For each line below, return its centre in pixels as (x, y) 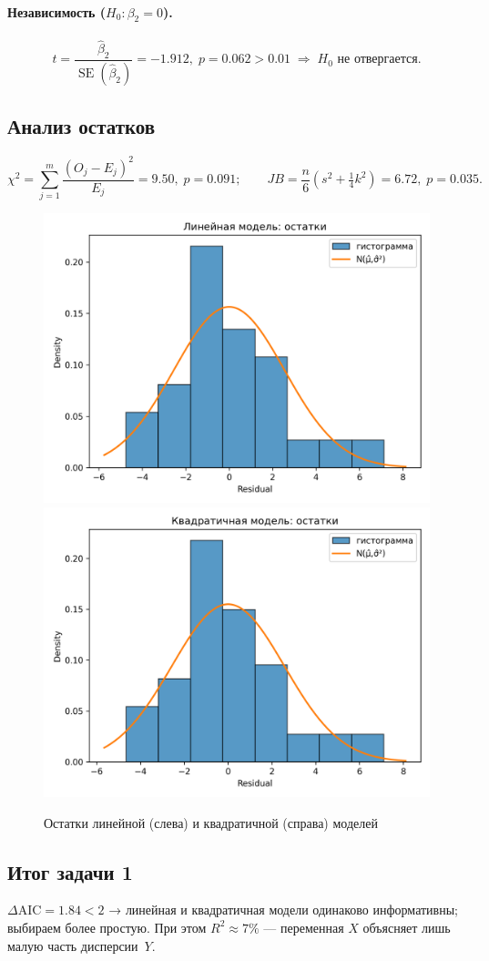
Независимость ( (57, 11)
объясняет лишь (407, 927)
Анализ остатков (81, 126)
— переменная (304, 927)
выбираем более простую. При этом (107, 927)
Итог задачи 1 (70, 871)
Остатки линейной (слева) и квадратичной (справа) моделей (211, 822)
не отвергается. (379, 60)
